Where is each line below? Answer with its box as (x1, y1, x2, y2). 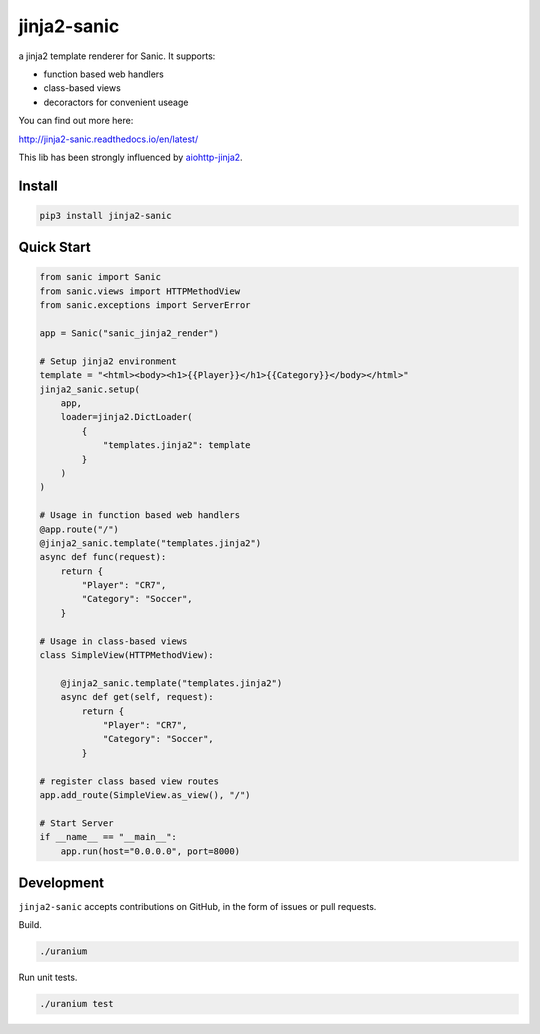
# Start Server (39, 817, 114, 829)
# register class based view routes (39, 775, 220, 787)
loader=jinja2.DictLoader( (60, 411, 194, 423)
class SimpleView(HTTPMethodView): (39, 650, 214, 661)
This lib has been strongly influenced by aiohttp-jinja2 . (18, 151, 244, 163)
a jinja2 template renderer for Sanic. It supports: (18, 50, 216, 62)
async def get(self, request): (60, 691, 214, 703)
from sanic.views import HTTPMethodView (39, 285, 240, 297)
